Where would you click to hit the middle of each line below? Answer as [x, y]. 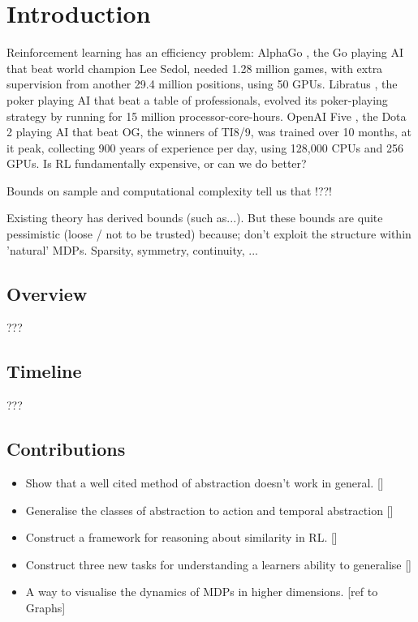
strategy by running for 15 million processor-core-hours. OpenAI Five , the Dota [207, 116]
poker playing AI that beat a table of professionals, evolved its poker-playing [197, 99]
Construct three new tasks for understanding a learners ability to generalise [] [218, 564]
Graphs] [45, 608]
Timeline [44, 371]
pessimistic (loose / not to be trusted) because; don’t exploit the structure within [209, 234]
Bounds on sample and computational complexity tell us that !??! [169, 190]
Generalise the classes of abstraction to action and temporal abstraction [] [209, 510]
